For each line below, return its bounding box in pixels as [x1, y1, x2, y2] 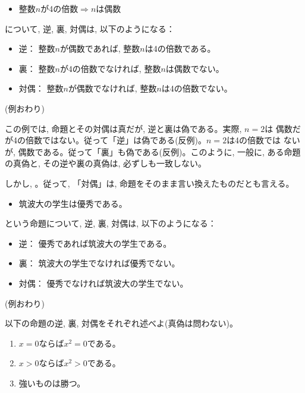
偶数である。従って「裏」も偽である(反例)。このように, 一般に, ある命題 [18, 145, 301, 158]
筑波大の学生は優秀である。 [18, 197, 127, 209]
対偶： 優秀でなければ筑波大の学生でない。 [18, 276, 188, 289]
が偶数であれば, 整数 [59, 42, 140, 55]
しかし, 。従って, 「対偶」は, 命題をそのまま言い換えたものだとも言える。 [5, 177, 294, 189]
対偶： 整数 [18, 82, 64, 95]
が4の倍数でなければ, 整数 [59, 62, 161, 74]
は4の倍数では [227, 134, 281, 146]
